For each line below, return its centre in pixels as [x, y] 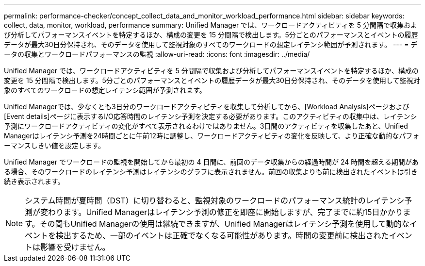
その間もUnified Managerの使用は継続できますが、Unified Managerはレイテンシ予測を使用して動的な [224, 224]
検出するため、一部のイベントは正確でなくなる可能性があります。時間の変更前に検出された [222, 235]
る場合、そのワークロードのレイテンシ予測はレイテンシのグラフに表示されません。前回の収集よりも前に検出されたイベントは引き [211, 172]
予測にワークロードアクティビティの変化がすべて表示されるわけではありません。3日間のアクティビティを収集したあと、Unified [206, 126]
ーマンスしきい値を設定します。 [55, 145]
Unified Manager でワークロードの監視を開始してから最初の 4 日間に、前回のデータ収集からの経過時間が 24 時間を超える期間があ [211, 162]
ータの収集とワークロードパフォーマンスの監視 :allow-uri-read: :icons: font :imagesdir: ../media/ [157, 54]
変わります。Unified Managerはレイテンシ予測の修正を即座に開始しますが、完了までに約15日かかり [222, 212]
